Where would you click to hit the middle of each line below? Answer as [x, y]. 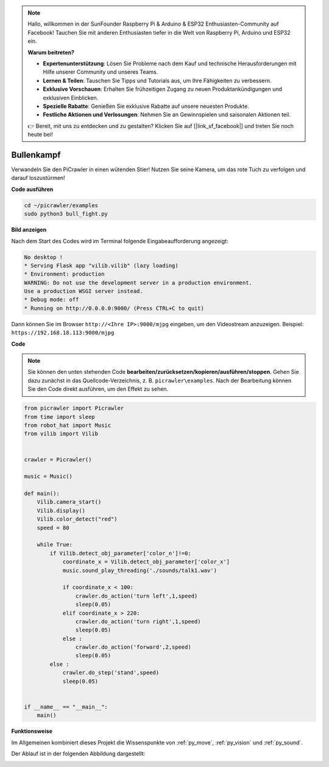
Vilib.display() [61, 510]
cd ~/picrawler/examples [61, 205]
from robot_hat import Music [68, 425]
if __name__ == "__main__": [66, 707]
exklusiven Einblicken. [71, 98]
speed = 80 [53, 528]
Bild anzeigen [29, 230]
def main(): [42, 494]
